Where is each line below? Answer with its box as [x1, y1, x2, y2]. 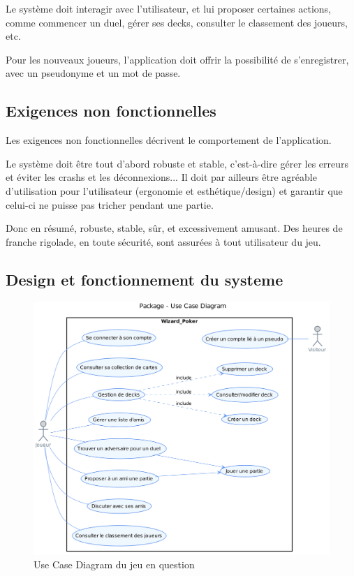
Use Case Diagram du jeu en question [34, 557, 195, 572]
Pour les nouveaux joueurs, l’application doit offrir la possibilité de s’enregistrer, [6, 52, 349, 66]
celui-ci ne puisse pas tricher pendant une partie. [6, 197, 214, 212]
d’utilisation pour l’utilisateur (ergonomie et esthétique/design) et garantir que [6, 183, 343, 198]
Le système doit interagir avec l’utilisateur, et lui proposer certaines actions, [6, 1, 331, 15]
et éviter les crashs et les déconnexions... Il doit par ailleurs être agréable [6, 170, 317, 184]
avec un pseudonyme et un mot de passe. [6, 66, 181, 80]
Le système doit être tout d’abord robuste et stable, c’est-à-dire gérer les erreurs [6, 156, 349, 170]
